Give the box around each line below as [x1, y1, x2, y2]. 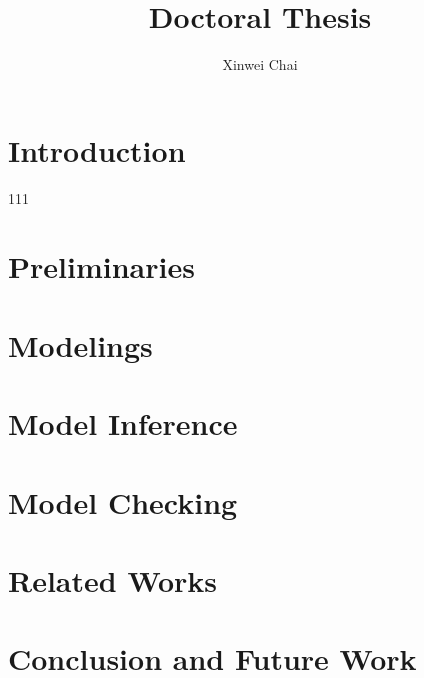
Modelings [8, 324, 153, 365]
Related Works [8, 559, 218, 600]
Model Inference [8, 403, 238, 444]
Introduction [8, 129, 186, 170]
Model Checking [8, 481, 238, 522]
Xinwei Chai [222, 54, 298, 75]
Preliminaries [8, 246, 195, 287]
